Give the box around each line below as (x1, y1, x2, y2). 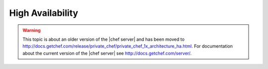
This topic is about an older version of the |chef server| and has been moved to (22, 36, 185, 42)
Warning (22, 27, 41, 33)
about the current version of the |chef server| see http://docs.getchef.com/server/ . (22, 50, 192, 56)
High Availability (9, 7, 78, 18)
